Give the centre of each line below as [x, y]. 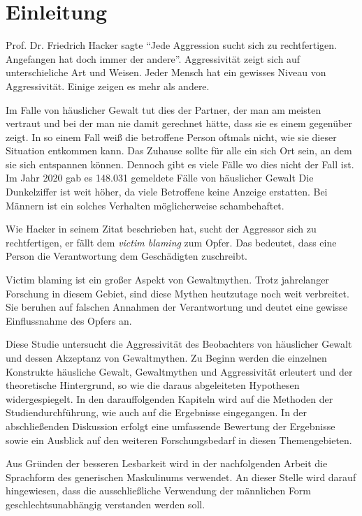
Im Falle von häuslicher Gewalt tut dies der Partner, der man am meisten [164, 109]
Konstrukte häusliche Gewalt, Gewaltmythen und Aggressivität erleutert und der [179, 371]
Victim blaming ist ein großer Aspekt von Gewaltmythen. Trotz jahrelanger [167, 280]
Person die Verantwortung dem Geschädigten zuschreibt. [127, 256]
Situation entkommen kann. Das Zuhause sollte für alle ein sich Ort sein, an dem [179, 150]
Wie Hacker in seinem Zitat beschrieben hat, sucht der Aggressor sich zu [161, 229]
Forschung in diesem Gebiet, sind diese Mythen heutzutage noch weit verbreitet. [178, 293]
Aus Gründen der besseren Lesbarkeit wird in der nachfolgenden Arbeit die [167, 463]
